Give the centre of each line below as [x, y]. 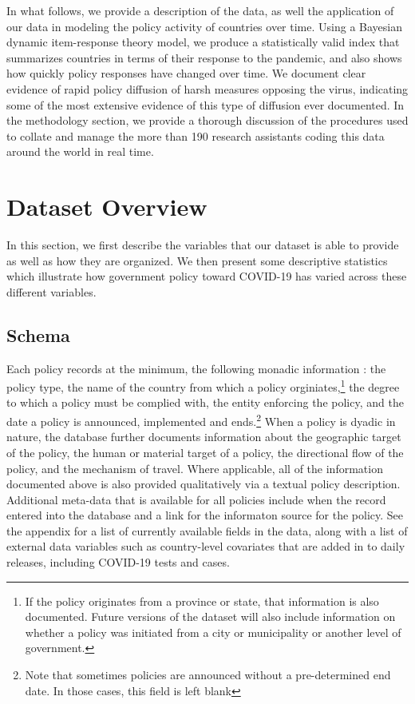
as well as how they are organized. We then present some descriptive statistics [197, 260]
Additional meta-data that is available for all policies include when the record [196, 499]
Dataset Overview [107, 207]
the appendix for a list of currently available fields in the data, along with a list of [207, 530]
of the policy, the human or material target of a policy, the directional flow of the [205, 452]
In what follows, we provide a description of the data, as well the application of [200, 10]
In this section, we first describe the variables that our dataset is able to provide [203, 245]
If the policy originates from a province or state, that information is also [202, 601]
